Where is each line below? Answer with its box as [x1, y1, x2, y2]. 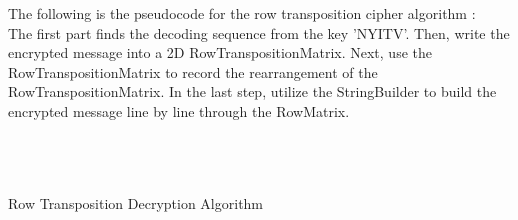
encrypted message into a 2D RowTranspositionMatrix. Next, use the [8, 42, 432, 63]
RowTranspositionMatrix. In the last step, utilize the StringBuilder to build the [8, 81, 497, 102]
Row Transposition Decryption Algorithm [8, 193, 264, 214]
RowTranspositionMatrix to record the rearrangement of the [8, 61, 378, 82]
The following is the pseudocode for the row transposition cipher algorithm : [8, 3, 476, 23]
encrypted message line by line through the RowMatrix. [8, 100, 350, 121]
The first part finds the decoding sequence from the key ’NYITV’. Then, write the [8, 22, 510, 43]
